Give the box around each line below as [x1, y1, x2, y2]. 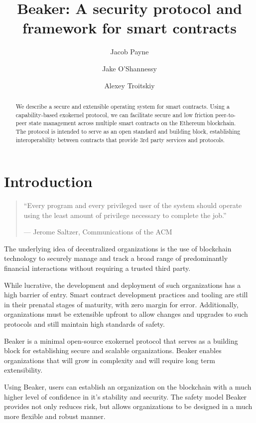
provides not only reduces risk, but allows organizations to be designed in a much [4, 401, 253, 412]
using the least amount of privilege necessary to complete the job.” [23, 210, 227, 220]
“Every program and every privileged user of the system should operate [23, 200, 242, 211]
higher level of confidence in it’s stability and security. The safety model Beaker [4, 391, 247, 402]
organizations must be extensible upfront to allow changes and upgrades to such [4, 309, 248, 319]
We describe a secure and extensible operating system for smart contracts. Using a [15, 102, 230, 110]
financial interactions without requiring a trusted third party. [4, 263, 191, 273]
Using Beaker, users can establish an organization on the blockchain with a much [4, 382, 252, 392]
